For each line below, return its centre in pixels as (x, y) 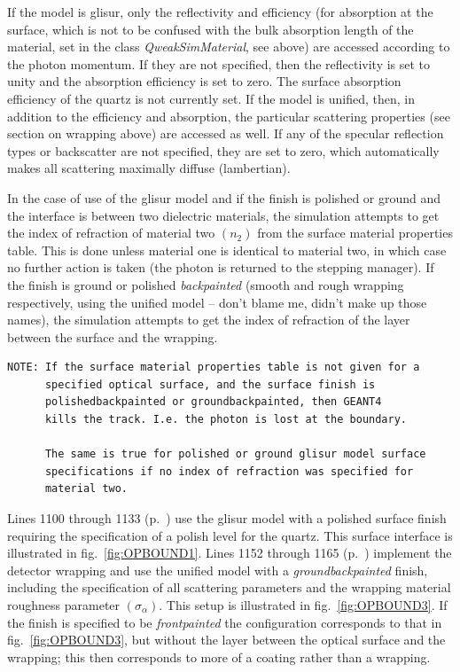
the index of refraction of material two (111, 233)
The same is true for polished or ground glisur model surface (235, 454)
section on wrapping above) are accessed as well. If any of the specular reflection (226, 133)
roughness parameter (64, 605)
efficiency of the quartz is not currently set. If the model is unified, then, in (211, 98)
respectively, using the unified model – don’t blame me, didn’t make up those (217, 302)
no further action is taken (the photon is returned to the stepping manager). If (221, 267)
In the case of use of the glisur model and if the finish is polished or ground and (224, 197)
